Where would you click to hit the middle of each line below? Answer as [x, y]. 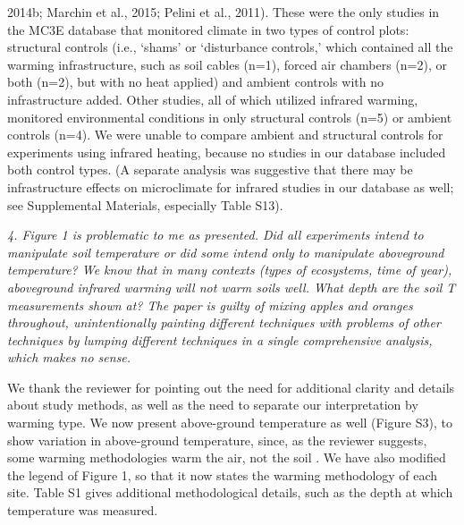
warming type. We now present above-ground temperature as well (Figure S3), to [230, 423]
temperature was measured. [83, 510]
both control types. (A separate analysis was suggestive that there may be [210, 169]
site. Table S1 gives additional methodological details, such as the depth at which [230, 492]
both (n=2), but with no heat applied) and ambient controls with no [195, 82]
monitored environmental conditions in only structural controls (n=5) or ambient [230, 117]
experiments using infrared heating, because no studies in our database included [227, 152]
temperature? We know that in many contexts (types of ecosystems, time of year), [230, 270]
